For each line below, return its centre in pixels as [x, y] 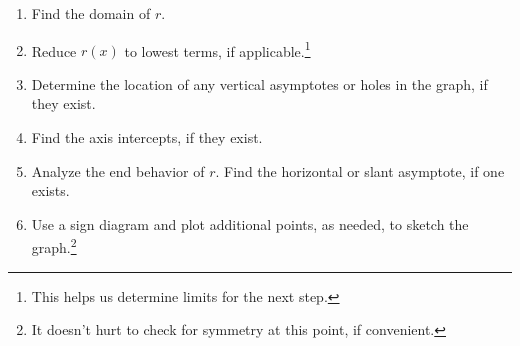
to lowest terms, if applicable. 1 [217, 49]
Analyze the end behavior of [118, 170]
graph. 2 [54, 246]
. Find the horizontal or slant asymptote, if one [360, 170]
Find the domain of [91, 13]
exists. [50, 190]
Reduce [54, 50]
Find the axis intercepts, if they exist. [147, 137]
